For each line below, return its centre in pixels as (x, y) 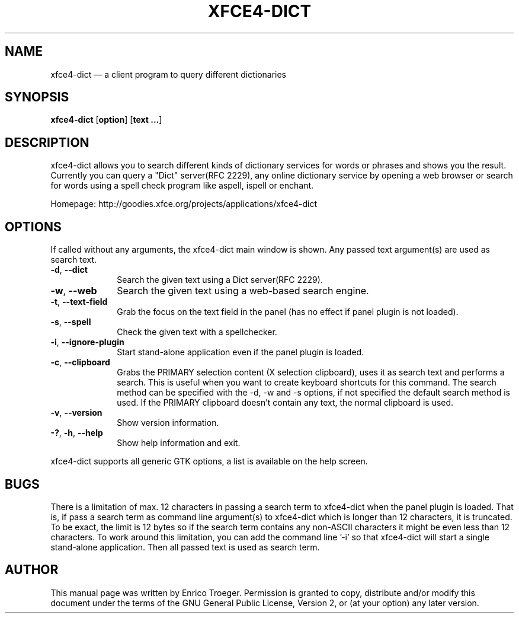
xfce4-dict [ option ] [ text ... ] (106, 120)
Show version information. (168, 423)
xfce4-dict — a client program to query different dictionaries (169, 74)
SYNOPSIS (37, 97)
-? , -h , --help (77, 433)
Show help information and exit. (179, 443)
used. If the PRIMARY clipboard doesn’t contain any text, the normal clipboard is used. (285, 403)
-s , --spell (71, 322)
